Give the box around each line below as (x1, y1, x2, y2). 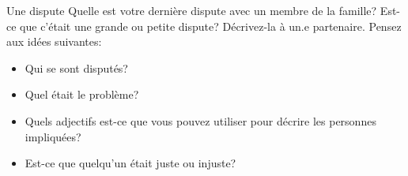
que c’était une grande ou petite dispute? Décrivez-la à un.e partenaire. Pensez (20, 17, 402, 34)
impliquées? (25, 128, 81, 144)
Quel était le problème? (25, 86, 139, 103)
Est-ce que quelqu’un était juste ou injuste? (25, 155, 236, 171)
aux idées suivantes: (6, 33, 102, 50)
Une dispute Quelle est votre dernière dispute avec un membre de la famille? (6, 2, 377, 18)
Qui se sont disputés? (25, 59, 128, 76)
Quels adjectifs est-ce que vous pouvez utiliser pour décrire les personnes (25, 112, 376, 129)
